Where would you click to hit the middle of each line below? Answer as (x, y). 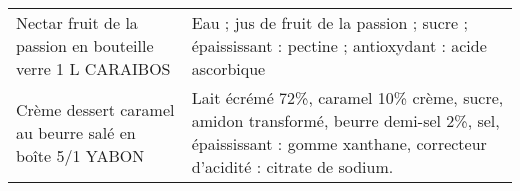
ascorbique (228, 68)
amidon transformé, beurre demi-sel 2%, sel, (345, 120)
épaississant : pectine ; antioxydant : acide (339, 45)
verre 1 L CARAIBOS (93, 68)
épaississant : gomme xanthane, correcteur (339, 143)
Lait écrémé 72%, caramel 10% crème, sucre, (347, 97)
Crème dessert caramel (95, 109)
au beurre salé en (76, 132)
